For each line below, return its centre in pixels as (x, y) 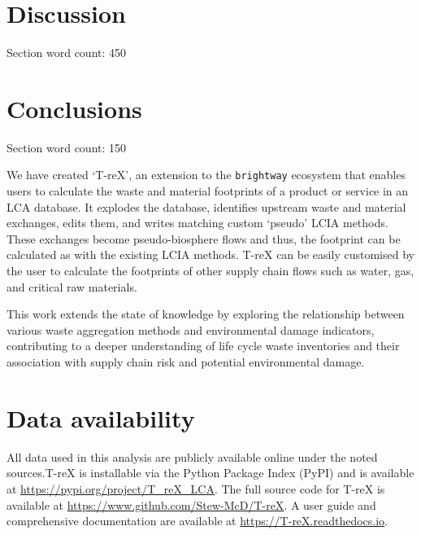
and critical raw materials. (72, 286)
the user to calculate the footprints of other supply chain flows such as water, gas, (210, 271)
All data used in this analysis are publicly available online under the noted (192, 456)
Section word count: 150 (67, 147)
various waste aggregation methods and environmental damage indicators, (191, 329)
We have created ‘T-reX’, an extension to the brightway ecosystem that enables (206, 175)
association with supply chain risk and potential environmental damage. (186, 362)
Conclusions (74, 108)
